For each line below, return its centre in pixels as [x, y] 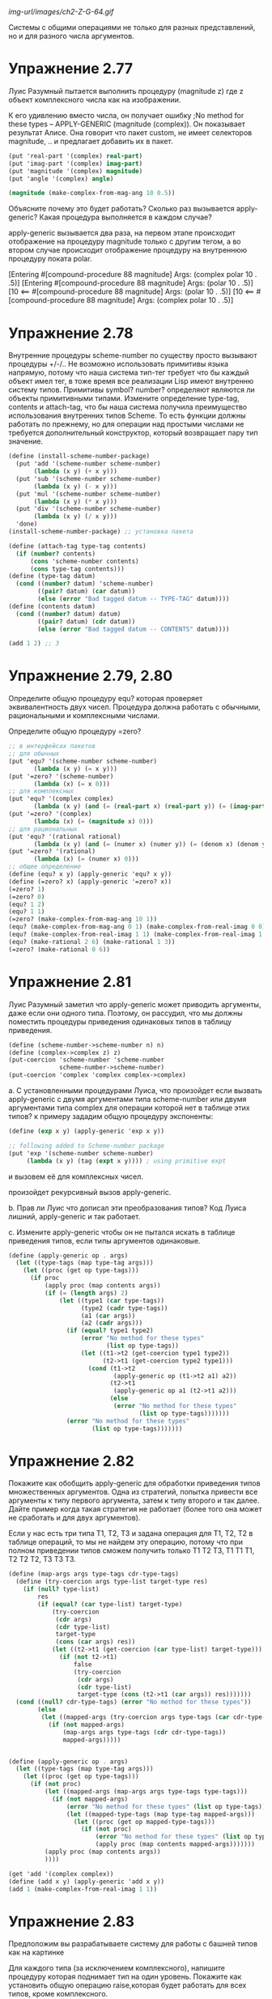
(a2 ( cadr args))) [112, 1323]
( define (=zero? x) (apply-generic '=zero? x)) [90, 882]
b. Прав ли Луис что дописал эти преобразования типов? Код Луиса [127, 1208]
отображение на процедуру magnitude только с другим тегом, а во [125, 241]
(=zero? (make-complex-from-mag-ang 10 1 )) [83, 919]
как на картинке [36, 1952]
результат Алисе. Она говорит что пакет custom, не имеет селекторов [130, 132]
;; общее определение [45, 867]
